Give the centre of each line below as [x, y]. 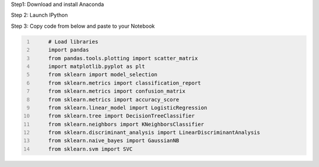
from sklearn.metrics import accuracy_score [114, 99]
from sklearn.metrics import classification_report [125, 83]
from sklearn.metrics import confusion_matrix [117, 91]
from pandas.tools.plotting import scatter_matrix [123, 58]
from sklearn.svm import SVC [90, 149]
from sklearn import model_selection [103, 75]
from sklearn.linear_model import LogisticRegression [128, 107]
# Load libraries [73, 42]
